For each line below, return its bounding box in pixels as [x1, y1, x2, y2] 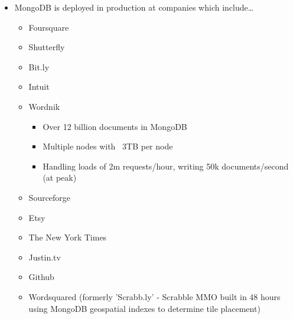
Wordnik [28, 100, 60, 112]
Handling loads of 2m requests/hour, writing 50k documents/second [43, 159, 289, 172]
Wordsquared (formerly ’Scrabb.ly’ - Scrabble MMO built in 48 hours [28, 290, 281, 302]
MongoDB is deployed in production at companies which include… [14, 1, 254, 13]
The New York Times [28, 231, 107, 243]
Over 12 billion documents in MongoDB [43, 120, 187, 132]
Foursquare [28, 21, 69, 33]
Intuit [28, 80, 50, 93]
